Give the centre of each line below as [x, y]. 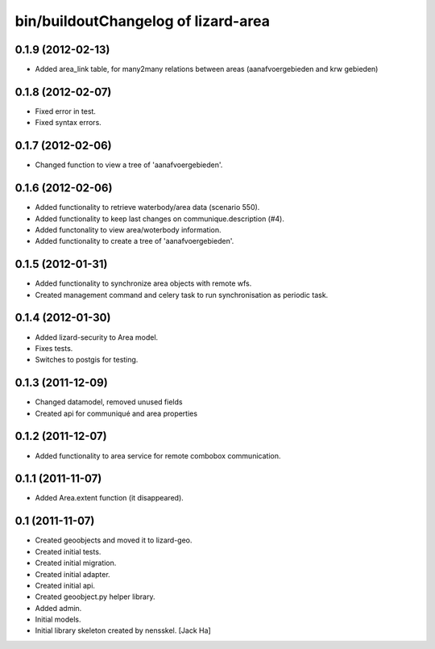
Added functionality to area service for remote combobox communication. [158, 455]
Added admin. [58, 608]
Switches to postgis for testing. [87, 360]
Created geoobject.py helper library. [95, 597]
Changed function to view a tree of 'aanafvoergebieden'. [129, 165]
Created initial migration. [76, 563]
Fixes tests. [54, 348]
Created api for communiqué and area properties [116, 413]
